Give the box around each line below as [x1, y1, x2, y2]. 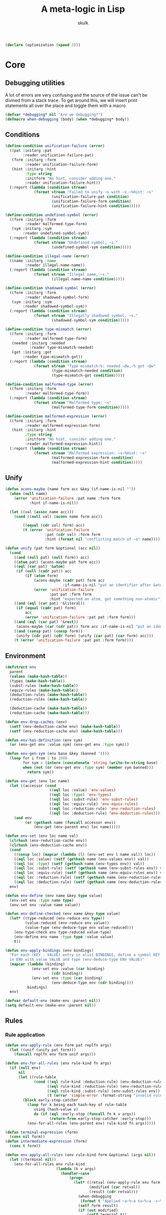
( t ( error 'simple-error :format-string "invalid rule [47, 1093, 163, 1098]
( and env [14, 815, 32, 821]
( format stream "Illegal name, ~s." [34, 272, 110, 277]
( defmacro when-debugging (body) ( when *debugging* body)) [5, 116, 129, 122]
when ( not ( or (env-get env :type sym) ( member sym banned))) [23, 765, 154, 770]
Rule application [5, 1032, 45, 1039]
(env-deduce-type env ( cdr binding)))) [51, 980, 134, 985]
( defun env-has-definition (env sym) [5, 737, 83, 743]
